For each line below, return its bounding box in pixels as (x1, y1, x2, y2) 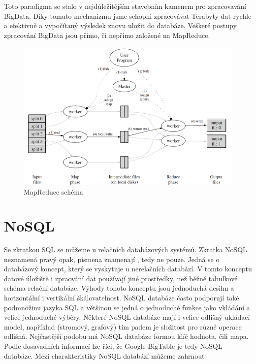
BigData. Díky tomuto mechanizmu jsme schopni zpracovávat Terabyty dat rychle (4, 10, 252, 21)
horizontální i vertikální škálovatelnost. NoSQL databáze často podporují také (4, 293, 239, 303)
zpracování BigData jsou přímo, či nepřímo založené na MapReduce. (4, 30, 210, 40)
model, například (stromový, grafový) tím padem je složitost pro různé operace (4, 321, 242, 331)
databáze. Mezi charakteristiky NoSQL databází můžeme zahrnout (4, 350, 205, 361)
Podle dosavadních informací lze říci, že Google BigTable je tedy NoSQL (4, 341, 223, 351)
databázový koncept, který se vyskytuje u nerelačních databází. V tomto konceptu (4, 264, 252, 274)
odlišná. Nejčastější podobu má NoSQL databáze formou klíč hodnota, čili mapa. (4, 331, 249, 341)
